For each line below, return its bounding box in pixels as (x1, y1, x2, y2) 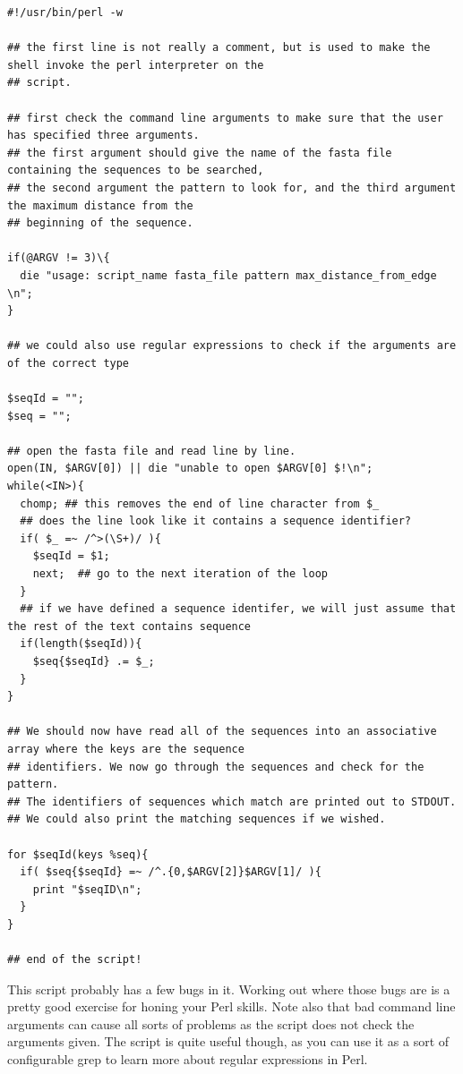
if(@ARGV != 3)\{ (7, 251, 110, 265)
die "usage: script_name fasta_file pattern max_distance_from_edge (20, 268, 437, 282)
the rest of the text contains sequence (7, 619, 252, 633)
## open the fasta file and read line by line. (7, 444, 296, 457)
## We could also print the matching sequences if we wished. (7, 813, 386, 826)
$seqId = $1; (32, 550, 110, 563)
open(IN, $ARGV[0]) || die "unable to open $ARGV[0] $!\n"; (7, 462, 373, 475)
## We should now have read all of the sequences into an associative (7, 725, 437, 738)
